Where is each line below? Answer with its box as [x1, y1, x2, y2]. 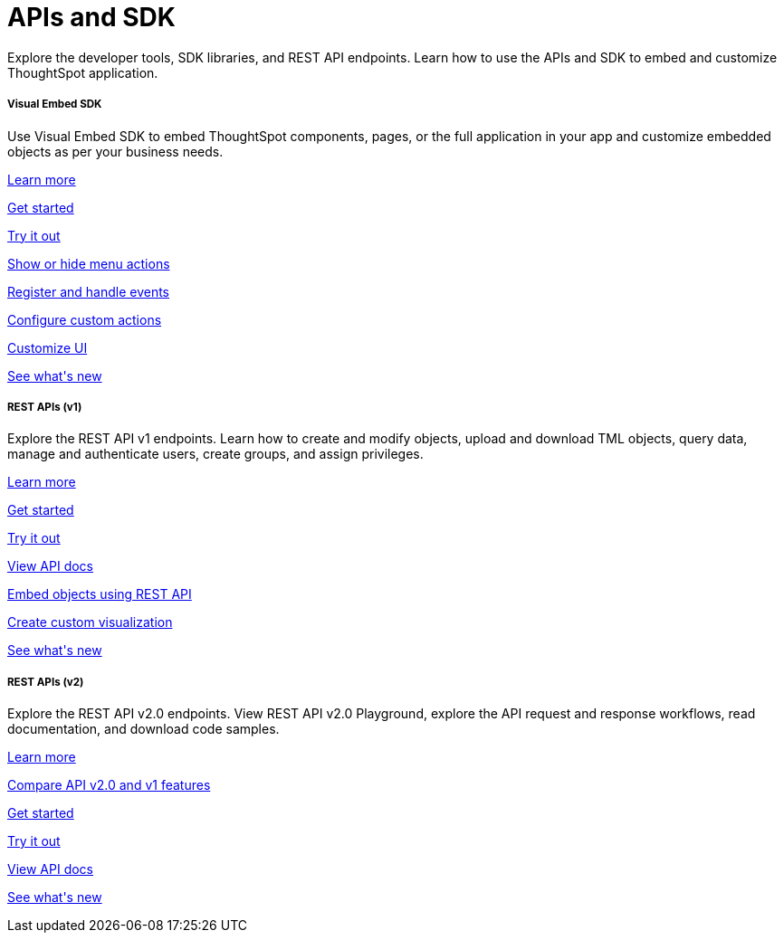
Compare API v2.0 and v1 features [7, 777, 211, 793]
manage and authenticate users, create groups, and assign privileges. [7, 446, 424, 462]
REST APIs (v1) [7, 400, 82, 413]
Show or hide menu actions [7, 255, 170, 271]
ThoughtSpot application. [7, 64, 158, 81]
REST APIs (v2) [7, 675, 84, 688]
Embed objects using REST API [7, 586, 192, 603]
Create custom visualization [7, 614, 173, 631]
